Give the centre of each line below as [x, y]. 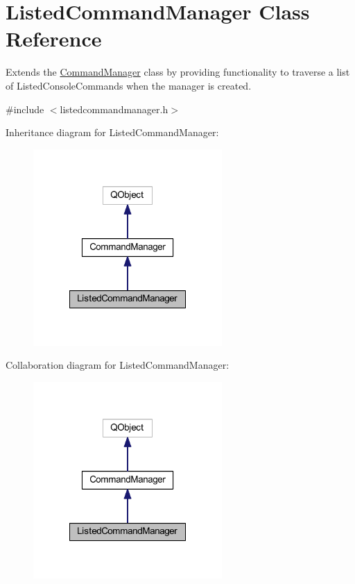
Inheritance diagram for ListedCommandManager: [112, 132]
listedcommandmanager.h [114, 109]
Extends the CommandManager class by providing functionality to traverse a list [178, 72]
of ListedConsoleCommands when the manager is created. [129, 85]
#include [25, 109]
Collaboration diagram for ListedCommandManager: [118, 365]
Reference [54, 39]
